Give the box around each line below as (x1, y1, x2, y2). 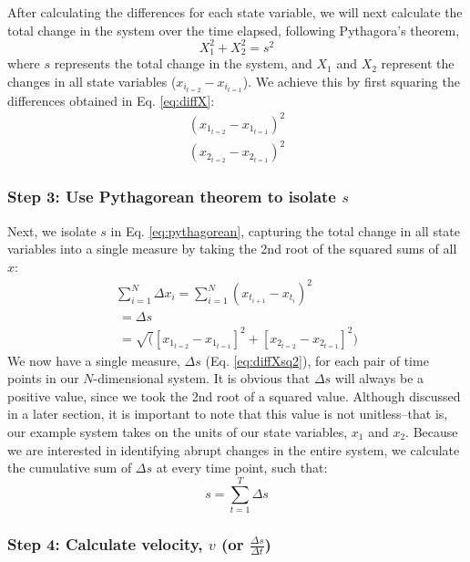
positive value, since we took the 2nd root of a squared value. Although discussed (7, 386, 461, 405)
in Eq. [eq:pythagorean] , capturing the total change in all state (110, 221, 461, 240)
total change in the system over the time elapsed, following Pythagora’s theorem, (7, 20, 460, 39)
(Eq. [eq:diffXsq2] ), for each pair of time (205, 350, 429, 369)
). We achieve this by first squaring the (242, 71, 460, 90)
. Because (405, 421, 458, 441)
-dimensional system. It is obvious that (93, 369, 311, 388)
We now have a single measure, (7, 350, 180, 369)
